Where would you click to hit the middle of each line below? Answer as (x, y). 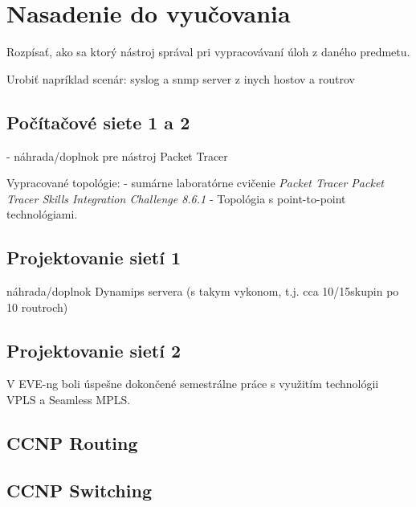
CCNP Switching (79, 490)
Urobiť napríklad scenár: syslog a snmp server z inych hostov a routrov (181, 78)
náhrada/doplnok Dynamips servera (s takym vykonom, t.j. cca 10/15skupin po (203, 291)
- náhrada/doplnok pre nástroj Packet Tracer (117, 155)
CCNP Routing (72, 443)
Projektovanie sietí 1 (94, 258)
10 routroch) (37, 307)
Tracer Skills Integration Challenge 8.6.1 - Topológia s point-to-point (176, 198)
